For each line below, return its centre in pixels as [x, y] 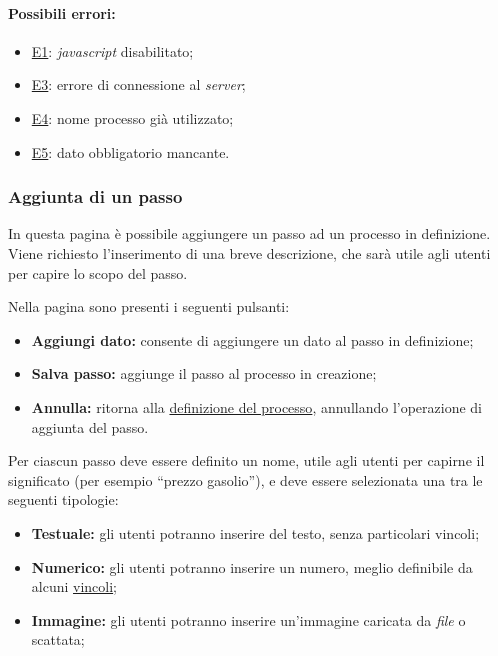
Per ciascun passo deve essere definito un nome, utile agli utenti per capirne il [246, 460]
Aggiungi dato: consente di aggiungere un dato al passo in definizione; [252, 339]
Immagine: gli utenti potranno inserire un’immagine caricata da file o [248, 619]
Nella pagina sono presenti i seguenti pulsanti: [149, 306]
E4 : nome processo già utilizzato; [132, 117]
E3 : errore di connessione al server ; [138, 84]
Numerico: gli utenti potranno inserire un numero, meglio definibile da [252, 566]
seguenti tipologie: [63, 499]
